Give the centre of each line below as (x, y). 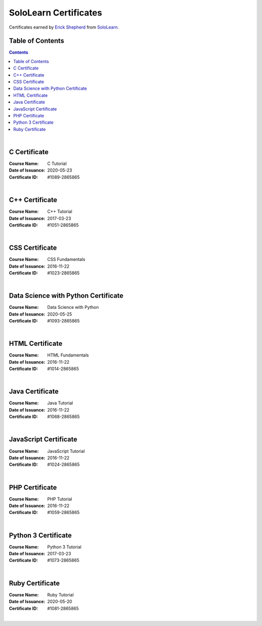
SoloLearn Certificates (56, 13)
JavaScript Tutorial (66, 451)
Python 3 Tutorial (65, 547)
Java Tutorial (60, 403)
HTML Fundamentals (68, 355)
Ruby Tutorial (60, 594)
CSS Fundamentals (66, 259)
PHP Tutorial (60, 499)
